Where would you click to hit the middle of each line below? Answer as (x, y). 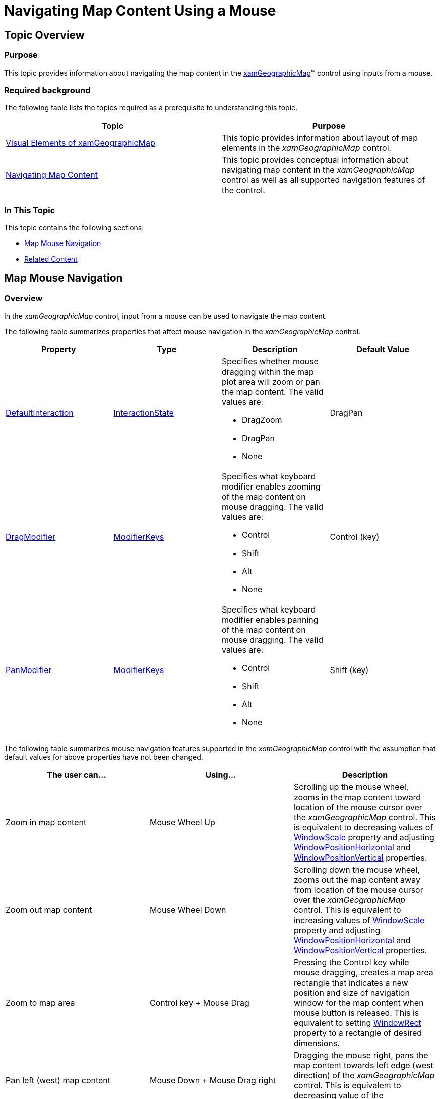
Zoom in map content (46, 822)
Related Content (51, 259)
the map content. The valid (273, 392)
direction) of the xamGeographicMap (364, 1076)
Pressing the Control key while (351, 963)
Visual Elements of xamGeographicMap (80, 143)
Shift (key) (349, 670)
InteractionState (144, 413)
